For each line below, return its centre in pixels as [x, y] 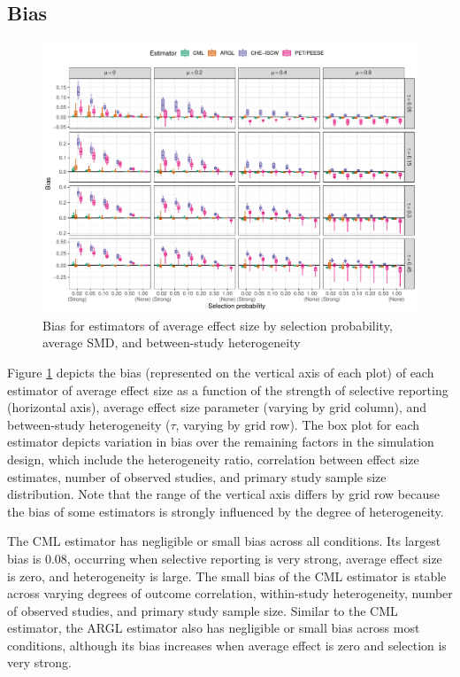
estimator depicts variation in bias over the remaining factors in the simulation [221, 442]
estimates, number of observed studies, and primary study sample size [197, 476]
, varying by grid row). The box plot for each [298, 424]
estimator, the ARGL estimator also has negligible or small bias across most [214, 628]
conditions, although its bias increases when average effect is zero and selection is [227, 645]
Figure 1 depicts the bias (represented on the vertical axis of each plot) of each [221, 372]
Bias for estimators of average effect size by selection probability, [218, 325]
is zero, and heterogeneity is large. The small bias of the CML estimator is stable [227, 576]
